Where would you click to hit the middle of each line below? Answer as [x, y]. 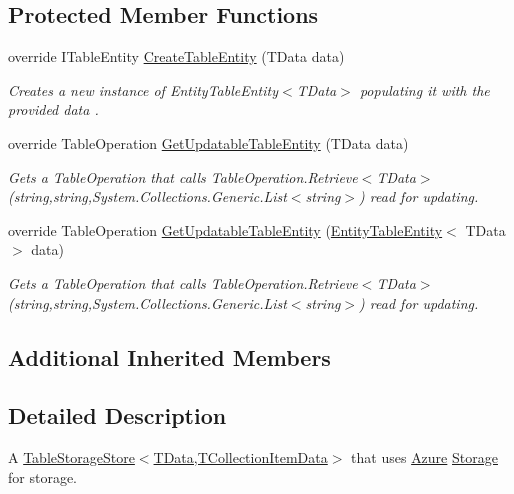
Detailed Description [117, 415]
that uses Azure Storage [424, 457]
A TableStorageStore [71, 457]
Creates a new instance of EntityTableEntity [143, 89]
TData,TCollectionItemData [240, 457]
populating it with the [424, 89]
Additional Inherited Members [169, 356]
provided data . [53, 109]
